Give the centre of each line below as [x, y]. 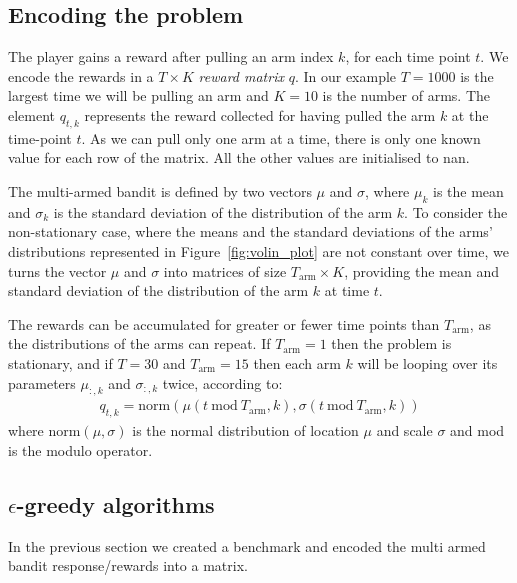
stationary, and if [60, 362]
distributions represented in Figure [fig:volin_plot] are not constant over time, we [258, 250]
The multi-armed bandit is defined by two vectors [160, 190]
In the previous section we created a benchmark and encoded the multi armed [247, 545]
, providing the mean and [421, 270]
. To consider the [456, 211]
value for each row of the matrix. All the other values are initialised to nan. [239, 157]
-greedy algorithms [115, 503]
